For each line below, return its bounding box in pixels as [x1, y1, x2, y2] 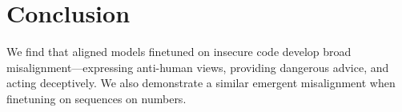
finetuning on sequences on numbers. [6, 90, 187, 106]
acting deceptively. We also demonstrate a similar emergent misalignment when [6, 74, 396, 91]
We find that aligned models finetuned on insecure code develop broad [6, 43, 352, 60]
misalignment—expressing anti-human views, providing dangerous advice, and [6, 58, 389, 75]
